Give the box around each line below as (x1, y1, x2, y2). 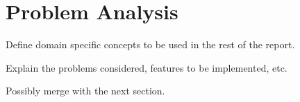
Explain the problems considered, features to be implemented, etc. (6, 60, 287, 74)
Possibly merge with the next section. (6, 83, 165, 98)
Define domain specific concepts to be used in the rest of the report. (6, 37, 295, 52)
